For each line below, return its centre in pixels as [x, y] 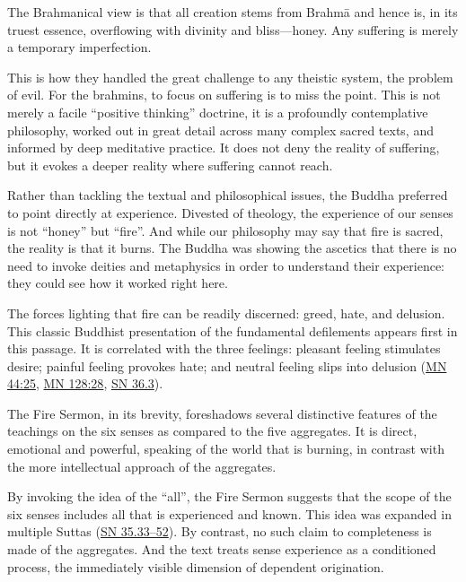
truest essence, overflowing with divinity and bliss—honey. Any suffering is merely [233, 29]
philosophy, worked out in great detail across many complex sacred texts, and [220, 130]
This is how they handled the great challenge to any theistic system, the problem [230, 77]
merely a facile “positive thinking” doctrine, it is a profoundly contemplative [218, 112]
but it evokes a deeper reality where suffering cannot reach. [170, 165]
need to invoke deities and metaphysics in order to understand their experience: [226, 265]
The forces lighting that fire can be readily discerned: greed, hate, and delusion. [226, 313]
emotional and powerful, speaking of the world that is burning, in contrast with [226, 449]
